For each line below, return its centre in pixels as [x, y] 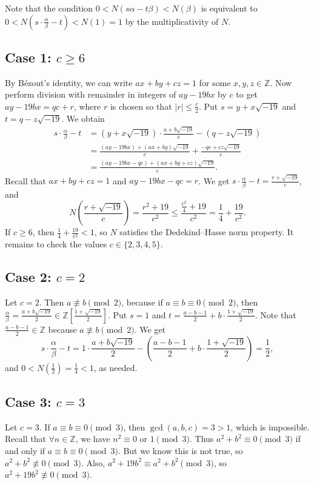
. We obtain [83, 118]
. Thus [202, 439]
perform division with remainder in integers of [91, 94]
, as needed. [115, 367]
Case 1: [28, 57]
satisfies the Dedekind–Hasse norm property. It [207, 232]
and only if [25, 450]
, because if [142, 302]
